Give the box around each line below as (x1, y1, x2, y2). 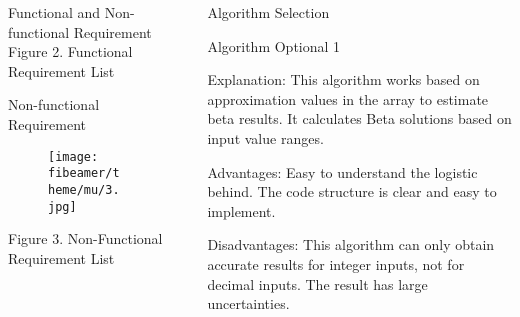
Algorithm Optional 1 (207, 35, 341, 56)
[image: (48, 149, 99, 164)
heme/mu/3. (48, 182, 120, 197)
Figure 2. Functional (8, 41, 133, 62)
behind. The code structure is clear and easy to (207, 181, 497, 202)
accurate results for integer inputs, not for (207, 253, 465, 274)
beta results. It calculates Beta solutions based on (207, 108, 512, 129)
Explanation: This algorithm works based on (207, 69, 480, 90)
